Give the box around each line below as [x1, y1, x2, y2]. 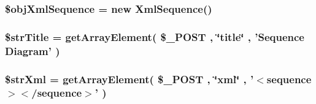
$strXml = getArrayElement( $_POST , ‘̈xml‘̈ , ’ [5, 71, 254, 86]
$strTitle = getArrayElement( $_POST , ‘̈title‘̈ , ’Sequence [5, 29, 304, 44]
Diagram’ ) [5, 43, 60, 58]
